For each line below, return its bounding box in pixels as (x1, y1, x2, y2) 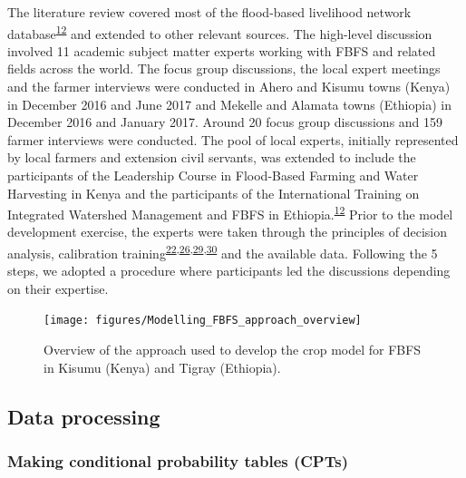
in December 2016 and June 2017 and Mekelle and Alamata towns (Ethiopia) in (7, 94, 451, 113)
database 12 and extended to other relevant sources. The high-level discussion (7, 21, 432, 43)
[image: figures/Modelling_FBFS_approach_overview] (44, 314, 362, 327)
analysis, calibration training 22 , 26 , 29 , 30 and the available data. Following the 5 (7, 241, 438, 262)
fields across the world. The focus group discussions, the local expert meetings (7, 59, 441, 78)
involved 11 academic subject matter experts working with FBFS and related (7, 41, 436, 60)
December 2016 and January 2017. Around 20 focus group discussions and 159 (7, 112, 443, 132)
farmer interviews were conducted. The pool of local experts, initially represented (7, 130, 459, 149)
